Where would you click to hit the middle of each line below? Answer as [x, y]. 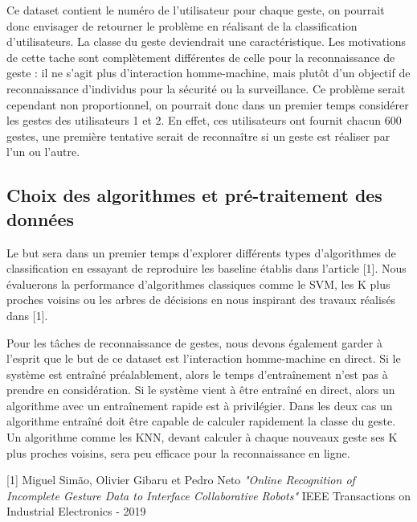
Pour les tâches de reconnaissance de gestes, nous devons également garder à [194, 342]
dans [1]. [27, 315]
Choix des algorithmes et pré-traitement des [194, 195]
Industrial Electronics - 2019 [76, 511]
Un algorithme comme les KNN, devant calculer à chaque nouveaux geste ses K [202, 437]
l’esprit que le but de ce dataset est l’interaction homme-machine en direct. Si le [204, 358]
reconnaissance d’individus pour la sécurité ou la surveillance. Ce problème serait [206, 88]
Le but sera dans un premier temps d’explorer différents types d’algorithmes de [201, 252]
